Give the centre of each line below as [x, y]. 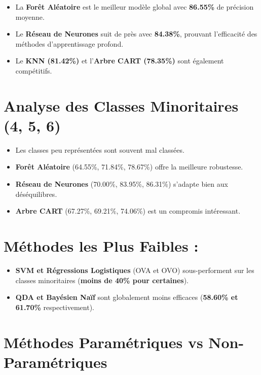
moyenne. [30, 16]
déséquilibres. [36, 194]
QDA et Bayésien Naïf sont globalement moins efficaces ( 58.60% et [127, 297]
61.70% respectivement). [55, 307]
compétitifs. [34, 70]
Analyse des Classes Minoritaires [121, 105]
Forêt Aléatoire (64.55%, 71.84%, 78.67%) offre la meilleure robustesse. [129, 167]
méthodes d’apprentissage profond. [69, 43]
